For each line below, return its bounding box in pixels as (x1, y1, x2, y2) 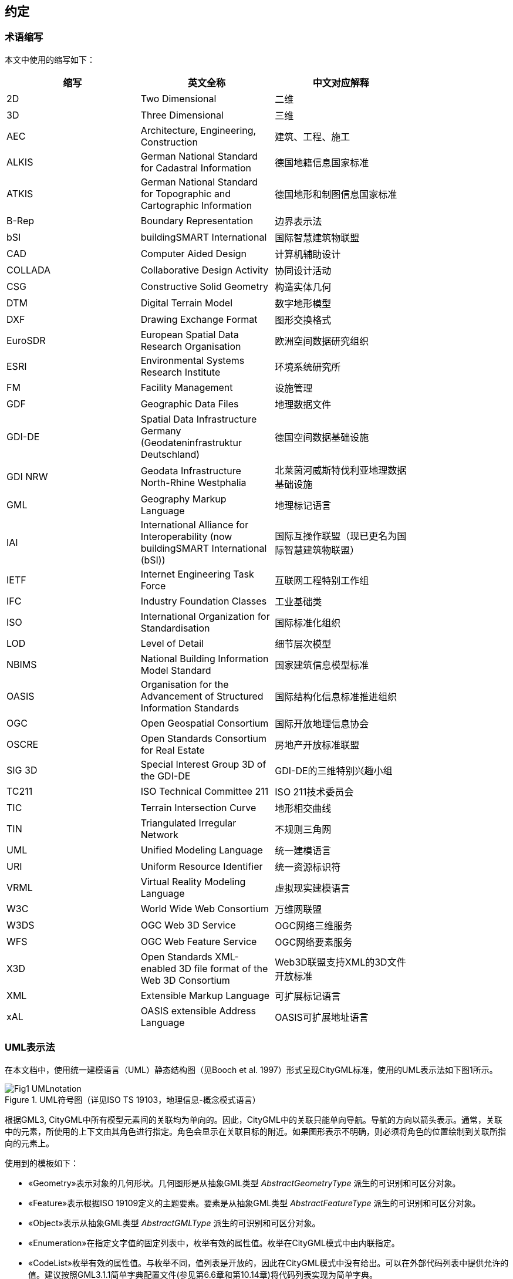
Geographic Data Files (140, 397, 239, 410)
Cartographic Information (140, 199, 252, 211)
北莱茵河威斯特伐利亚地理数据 (275, 464, 407, 476)
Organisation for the (140, 678, 229, 690)
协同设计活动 (275, 264, 332, 276)
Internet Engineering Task (140, 568, 254, 580)
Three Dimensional (140, 109, 224, 121)
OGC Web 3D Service (140, 919, 236, 931)
